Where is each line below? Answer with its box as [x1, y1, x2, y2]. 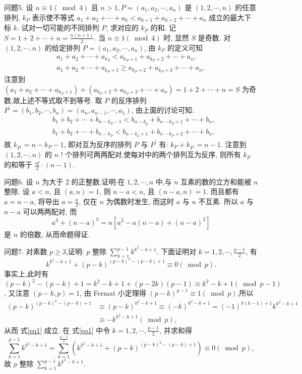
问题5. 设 [4, 2, 33, 12]
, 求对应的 [106, 22, 139, 33]
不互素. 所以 [198, 196, 238, 207]
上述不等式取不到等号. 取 [20, 95, 102, 105]
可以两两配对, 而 [23, 206, 77, 216]
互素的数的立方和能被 [180, 176, 252, 186]
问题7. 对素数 [4, 246, 47, 257]
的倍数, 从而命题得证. [20, 228, 90, 239]
